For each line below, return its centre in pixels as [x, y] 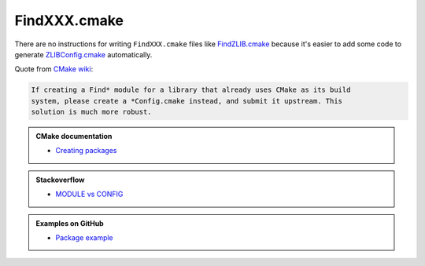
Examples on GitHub [70, 223]
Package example [84, 238]
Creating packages [86, 151]
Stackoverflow [60, 180]
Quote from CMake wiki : [54, 69]
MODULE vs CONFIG [89, 194]
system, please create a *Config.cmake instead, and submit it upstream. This [187, 101]
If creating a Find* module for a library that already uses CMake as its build [191, 90]
